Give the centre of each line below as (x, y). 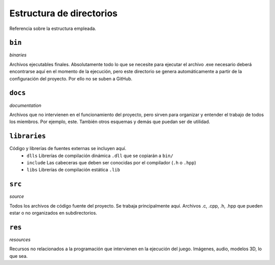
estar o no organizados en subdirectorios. (53, 213)
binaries (18, 55)
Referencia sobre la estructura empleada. (53, 28)
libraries (28, 136)
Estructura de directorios (64, 13)
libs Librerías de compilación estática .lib (73, 170)
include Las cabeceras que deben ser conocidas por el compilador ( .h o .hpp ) (111, 163)
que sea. (19, 256)
